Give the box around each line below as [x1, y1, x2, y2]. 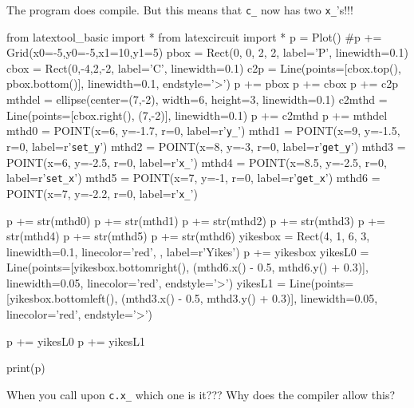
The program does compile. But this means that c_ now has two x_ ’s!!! [6, 2, 353, 18]
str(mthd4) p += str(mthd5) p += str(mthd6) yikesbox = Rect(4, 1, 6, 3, [6, 228, 370, 244]
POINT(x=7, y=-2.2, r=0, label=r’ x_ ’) [6, 184, 198, 201]
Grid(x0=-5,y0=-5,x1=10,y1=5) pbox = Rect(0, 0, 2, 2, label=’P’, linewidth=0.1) [6, 44, 408, 61]
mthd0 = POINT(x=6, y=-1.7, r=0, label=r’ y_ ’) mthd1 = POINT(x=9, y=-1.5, [6, 122, 400, 139]
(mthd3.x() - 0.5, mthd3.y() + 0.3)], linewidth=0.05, [120, 290, 378, 307]
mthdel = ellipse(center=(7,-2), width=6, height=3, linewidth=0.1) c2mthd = [6, 91, 388, 108]
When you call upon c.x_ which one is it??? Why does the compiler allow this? [6, 386, 396, 402]
